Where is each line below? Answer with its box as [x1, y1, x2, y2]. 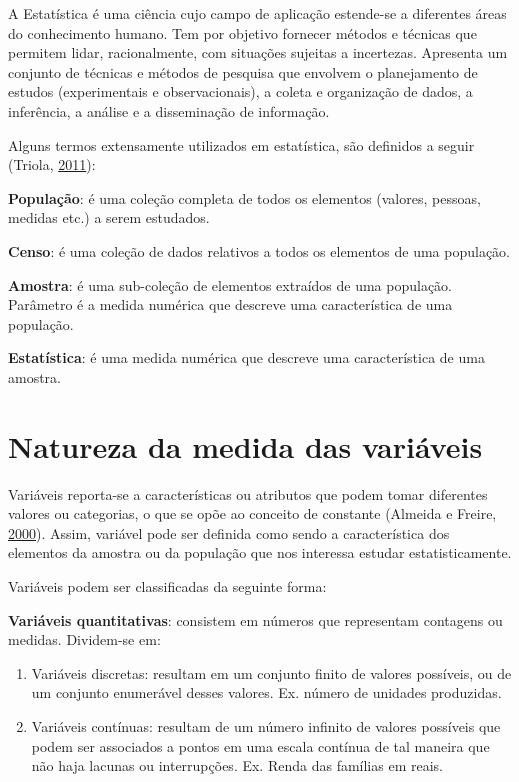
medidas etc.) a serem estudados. [8, 207, 210, 228]
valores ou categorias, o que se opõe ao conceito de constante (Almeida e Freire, [8, 503, 497, 524]
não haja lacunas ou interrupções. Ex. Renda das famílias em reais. [31, 755, 443, 776]
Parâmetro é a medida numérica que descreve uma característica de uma [8, 294, 453, 315]
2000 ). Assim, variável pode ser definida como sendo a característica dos [8, 522, 450, 543]
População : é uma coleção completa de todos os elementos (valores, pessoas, [8, 187, 481, 208]
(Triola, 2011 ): [8, 154, 96, 175]
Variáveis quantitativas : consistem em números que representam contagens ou [8, 609, 503, 630]
